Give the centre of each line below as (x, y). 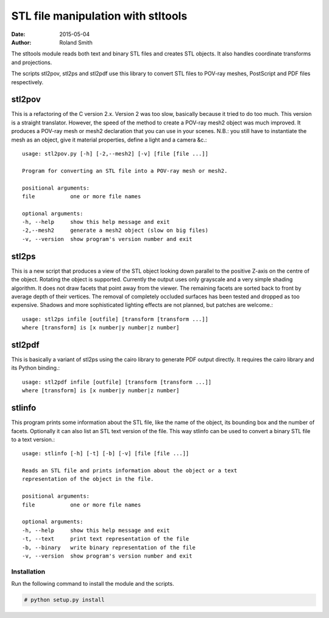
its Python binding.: (36, 368)
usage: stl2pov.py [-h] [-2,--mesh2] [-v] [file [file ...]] (115, 153)
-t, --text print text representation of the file (106, 539)
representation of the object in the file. (88, 479)
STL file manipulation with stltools (99, 16)
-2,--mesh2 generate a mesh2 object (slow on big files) (115, 231)
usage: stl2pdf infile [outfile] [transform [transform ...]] (117, 382)
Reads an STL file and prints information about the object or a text (130, 471)
